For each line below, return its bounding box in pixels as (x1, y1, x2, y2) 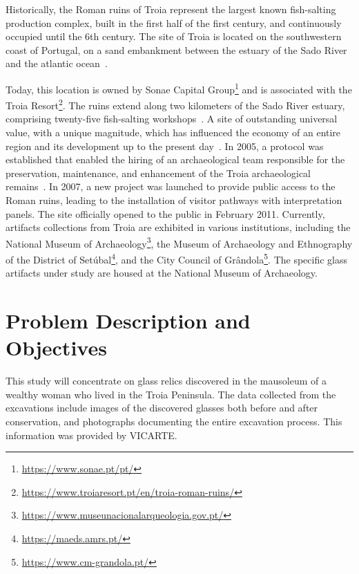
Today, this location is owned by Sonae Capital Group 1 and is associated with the (6, 80, 352, 96)
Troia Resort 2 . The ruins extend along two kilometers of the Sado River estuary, (6, 96, 345, 112)
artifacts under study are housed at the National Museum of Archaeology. (6, 266, 318, 280)
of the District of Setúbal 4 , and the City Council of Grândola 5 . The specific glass (6, 250, 348, 266)
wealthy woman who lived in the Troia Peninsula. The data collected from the (6, 387, 336, 401)
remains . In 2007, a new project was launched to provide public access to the (6, 179, 336, 194)
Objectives (6, 333, 107, 362)
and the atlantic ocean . (6, 56, 108, 71)
